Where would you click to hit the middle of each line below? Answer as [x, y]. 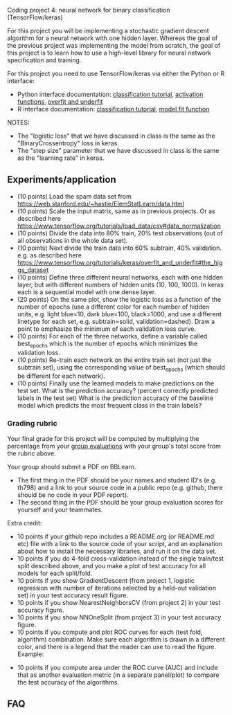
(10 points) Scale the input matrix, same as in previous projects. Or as [116, 211]
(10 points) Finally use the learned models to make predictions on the [116, 383]
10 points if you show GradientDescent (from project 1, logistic [106, 580]
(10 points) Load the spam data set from [74, 196]
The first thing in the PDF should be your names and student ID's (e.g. [117, 480]
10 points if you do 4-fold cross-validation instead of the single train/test [120, 558]
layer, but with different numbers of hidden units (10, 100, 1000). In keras [120, 284]
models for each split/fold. [55, 573]
